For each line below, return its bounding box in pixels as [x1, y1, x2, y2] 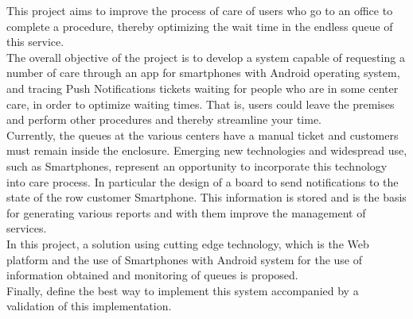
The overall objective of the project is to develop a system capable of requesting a [6, 48, 405, 65]
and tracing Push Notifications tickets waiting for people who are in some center [6, 79, 399, 96]
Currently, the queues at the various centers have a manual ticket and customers [6, 126, 399, 143]
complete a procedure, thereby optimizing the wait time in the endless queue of [6, 17, 393, 34]
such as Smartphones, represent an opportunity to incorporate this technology [6, 157, 388, 174]
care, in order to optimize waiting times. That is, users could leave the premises [6, 95, 395, 112]
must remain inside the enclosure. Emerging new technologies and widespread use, [6, 142, 407, 159]
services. [6, 220, 47, 236]
